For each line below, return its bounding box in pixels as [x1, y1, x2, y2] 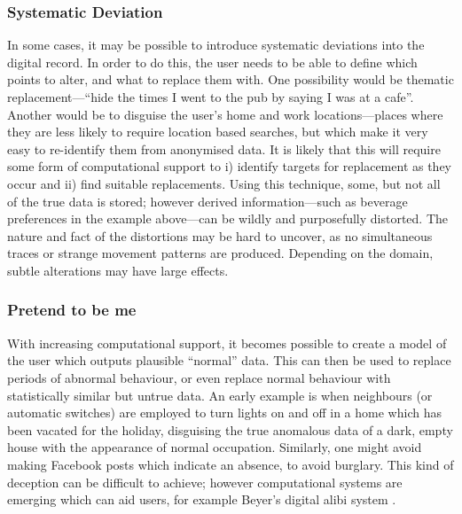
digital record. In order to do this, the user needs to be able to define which [7, 52, 418, 71]
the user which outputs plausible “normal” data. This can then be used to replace [7, 351, 451, 370]
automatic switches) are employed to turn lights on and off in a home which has [7, 403, 442, 422]
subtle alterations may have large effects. [7, 261, 229, 279]
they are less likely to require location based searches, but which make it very [7, 122, 428, 141]
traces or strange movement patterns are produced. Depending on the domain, [7, 244, 434, 262]
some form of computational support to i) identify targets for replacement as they [7, 157, 452, 175]
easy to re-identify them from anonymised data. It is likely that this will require [7, 139, 441, 158]
